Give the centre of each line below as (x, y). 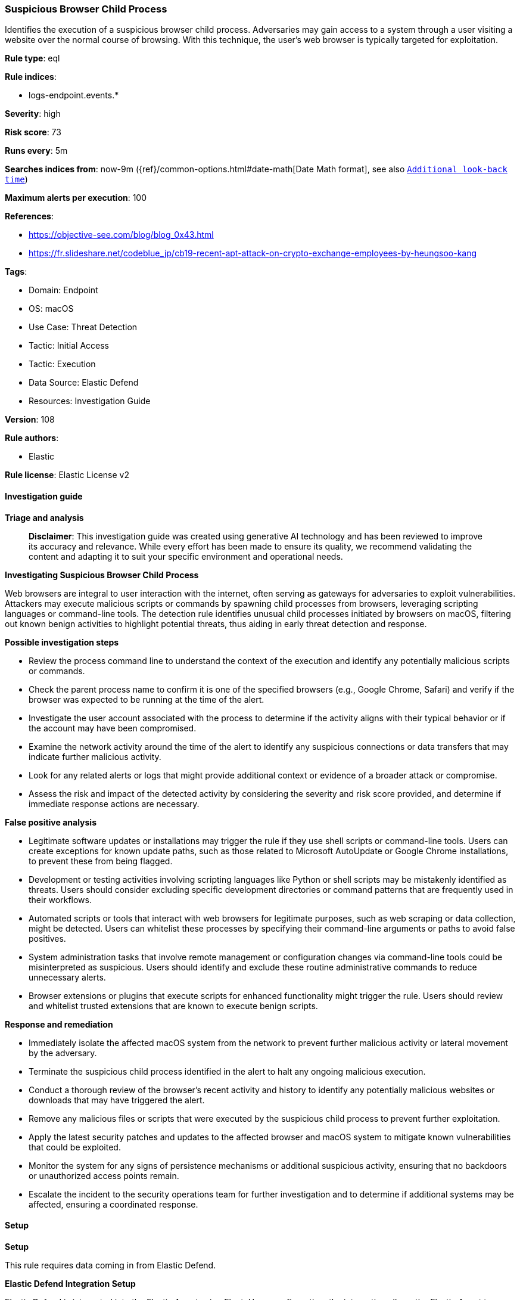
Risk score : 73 (33, 132)
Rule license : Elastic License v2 (67, 475)
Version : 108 (30, 420)
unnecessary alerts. (67, 977)
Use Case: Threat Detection (83, 327)
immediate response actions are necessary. (114, 803)
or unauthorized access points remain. (104, 1175)
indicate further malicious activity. (95, 756)
